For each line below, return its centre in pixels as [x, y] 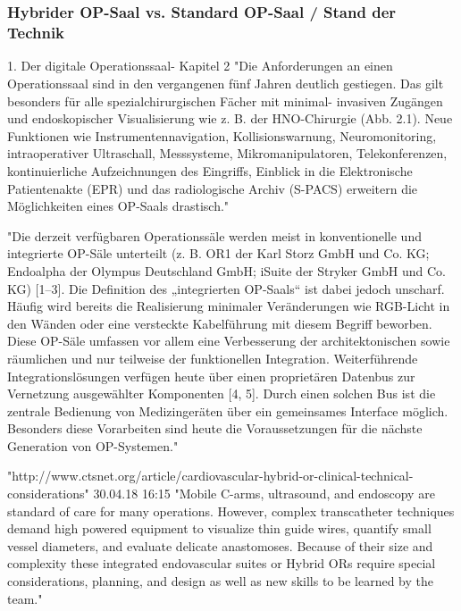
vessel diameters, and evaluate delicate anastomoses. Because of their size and [220, 545]
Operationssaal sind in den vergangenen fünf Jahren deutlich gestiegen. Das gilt [226, 83]
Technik [36, 33]
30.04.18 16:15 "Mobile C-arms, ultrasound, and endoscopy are [264, 494]
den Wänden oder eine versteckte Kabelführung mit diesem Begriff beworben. [220, 323]
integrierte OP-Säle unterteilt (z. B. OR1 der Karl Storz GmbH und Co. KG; [218, 253]
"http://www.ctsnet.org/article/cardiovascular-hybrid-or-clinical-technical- [210, 476]
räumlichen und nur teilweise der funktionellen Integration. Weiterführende [213, 358]
